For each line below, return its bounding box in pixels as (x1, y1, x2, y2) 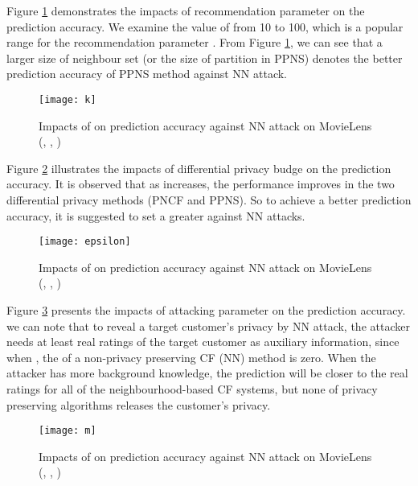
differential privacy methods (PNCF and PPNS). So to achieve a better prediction (6, 192, 412, 208)
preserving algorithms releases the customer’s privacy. (6, 396, 271, 413)
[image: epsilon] (39, 236, 131, 248)
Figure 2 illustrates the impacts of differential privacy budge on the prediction (6, 159, 391, 176)
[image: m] (39, 425, 96, 437)
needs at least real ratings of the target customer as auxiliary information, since (6, 333, 400, 350)
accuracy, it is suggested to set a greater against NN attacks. (6, 207, 305, 224)
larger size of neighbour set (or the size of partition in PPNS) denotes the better (6, 49, 403, 66)
